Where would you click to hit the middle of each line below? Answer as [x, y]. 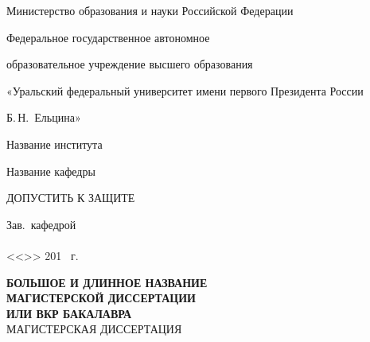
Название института [55, 144]
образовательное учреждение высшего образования [130, 64]
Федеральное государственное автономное [108, 37]
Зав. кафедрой [41, 224]
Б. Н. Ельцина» [44, 117]
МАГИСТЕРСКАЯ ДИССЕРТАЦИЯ [94, 329]
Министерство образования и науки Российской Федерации [150, 10]
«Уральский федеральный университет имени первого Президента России [185, 90]
